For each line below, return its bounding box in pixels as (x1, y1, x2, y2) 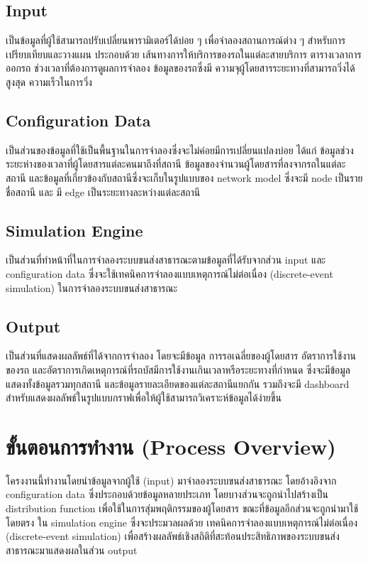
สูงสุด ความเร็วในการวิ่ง (6, 74, 92, 89)
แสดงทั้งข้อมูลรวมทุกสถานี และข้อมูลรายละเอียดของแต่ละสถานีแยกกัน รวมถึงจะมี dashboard (6, 376, 350, 391)
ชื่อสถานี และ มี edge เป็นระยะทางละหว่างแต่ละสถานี (6, 184, 201, 199)
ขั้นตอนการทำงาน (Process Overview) (6, 431, 336, 460)
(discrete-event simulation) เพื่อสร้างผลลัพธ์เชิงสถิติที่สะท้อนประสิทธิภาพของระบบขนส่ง (6, 529, 340, 544)
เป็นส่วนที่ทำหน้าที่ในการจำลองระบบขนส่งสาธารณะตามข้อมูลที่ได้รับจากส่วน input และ (6, 252, 326, 267)
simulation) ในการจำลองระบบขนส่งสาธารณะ (6, 280, 178, 295)
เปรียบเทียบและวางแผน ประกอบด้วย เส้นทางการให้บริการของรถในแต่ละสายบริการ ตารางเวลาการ (6, 46, 362, 61)
